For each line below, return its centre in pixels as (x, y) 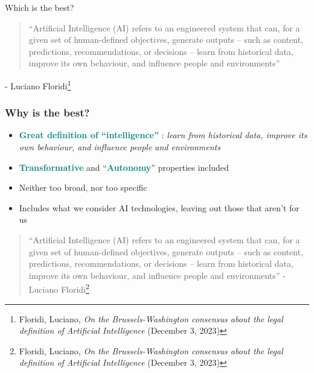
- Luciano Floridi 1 (38, 84)
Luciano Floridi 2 (59, 289)
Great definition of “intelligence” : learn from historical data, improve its (163, 135)
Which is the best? (40, 7)
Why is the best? (47, 113)
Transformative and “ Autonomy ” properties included (124, 167)
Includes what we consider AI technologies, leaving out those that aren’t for (159, 207)
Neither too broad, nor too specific (83, 187)
